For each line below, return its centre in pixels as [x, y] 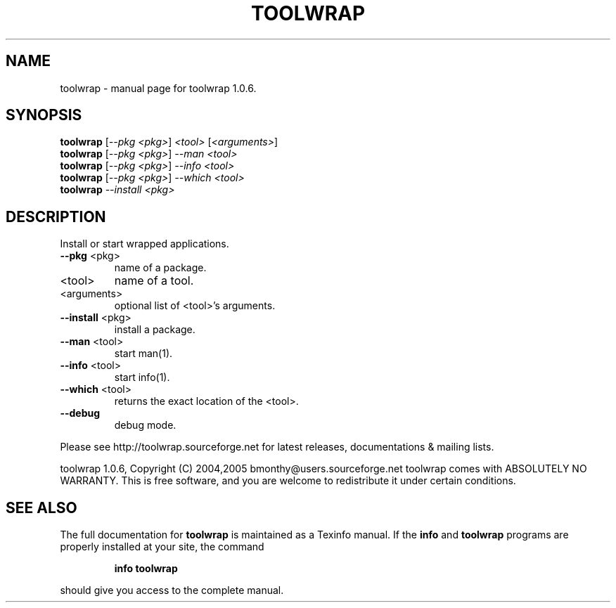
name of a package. [160, 268]
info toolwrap [146, 569]
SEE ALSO [41, 507]
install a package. [155, 330]
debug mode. [145, 425]
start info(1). [142, 377]
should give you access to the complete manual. [172, 590]
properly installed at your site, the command [162, 547]
